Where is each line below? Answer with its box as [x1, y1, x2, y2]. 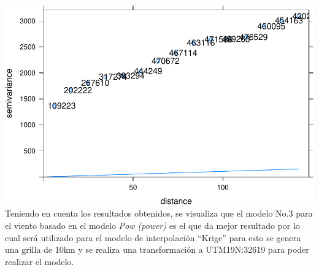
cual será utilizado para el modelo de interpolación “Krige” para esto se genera [5, 231, 301, 244]
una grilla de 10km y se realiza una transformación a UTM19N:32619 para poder [5, 243, 309, 256]
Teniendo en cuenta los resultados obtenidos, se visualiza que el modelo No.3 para [5, 207, 313, 220]
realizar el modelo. [5, 255, 74, 268]
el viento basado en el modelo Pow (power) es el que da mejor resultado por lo [5, 218, 300, 231]
